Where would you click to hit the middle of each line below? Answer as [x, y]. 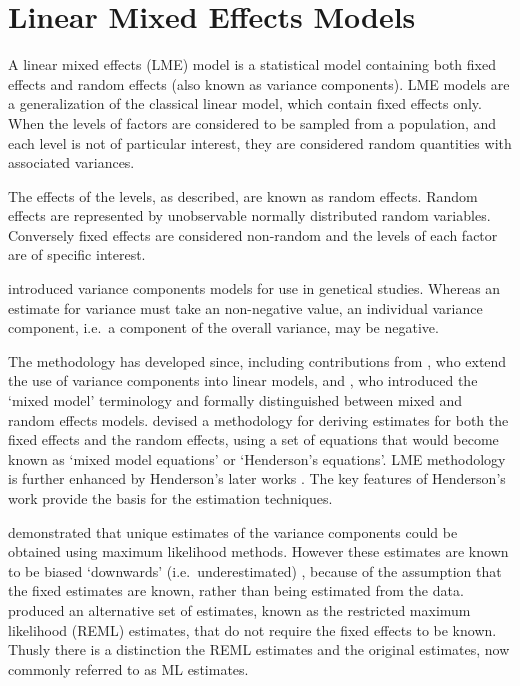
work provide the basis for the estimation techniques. [170, 498]
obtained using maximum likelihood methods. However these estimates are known [258, 551]
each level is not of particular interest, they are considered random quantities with [260, 142]
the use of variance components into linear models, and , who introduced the [243, 380]
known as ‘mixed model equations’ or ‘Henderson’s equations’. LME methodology [257, 458]
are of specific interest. [77, 254]
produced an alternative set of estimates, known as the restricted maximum [239, 609]
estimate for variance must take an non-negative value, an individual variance [245, 307]
